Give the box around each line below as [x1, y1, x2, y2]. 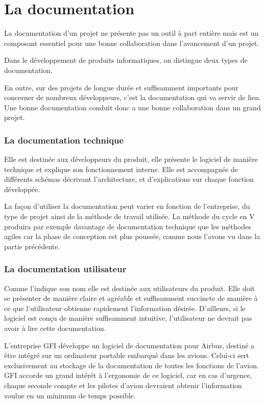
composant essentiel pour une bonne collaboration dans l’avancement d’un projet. [4, 37, 259, 48]
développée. [4, 183, 40, 194]
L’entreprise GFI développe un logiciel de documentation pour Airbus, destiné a [4, 340, 255, 350]
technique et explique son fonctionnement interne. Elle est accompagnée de [4, 163, 238, 174]
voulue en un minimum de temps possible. [4, 390, 136, 400]
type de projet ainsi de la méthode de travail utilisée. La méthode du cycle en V [4, 211, 255, 222]
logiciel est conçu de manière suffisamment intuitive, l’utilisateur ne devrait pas [4, 313, 252, 323]
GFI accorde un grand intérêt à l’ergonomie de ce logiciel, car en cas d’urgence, [4, 370, 252, 381]
